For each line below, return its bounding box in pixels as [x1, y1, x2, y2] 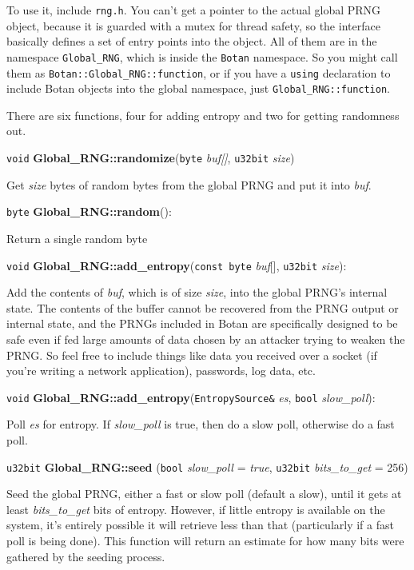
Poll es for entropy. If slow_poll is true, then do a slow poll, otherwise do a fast [6, 416, 395, 432]
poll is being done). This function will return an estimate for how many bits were [6, 532, 404, 548]
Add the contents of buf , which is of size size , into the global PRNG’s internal [6, 284, 388, 301]
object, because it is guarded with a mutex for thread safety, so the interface [6, 17, 380, 34]
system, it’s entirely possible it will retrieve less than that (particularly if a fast [6, 516, 394, 533]
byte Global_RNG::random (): [6, 203, 172, 220]
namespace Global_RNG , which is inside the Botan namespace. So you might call [6, 48, 398, 65]
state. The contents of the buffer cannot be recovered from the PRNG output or [6, 299, 399, 316]
